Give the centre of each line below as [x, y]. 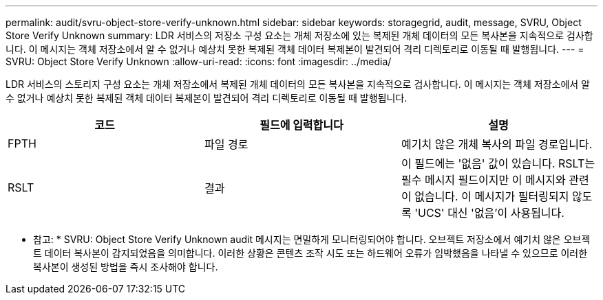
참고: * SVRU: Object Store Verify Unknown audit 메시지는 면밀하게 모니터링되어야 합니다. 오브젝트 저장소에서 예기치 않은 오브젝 [312, 239]
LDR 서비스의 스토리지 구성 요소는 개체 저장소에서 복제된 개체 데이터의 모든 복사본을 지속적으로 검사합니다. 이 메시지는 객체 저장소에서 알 [298, 84]
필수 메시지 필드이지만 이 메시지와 [483, 180]
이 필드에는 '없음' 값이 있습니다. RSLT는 [498, 163]
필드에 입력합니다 [301, 125]
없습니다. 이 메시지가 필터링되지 [492, 196]
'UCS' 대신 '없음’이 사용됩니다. [489, 213]
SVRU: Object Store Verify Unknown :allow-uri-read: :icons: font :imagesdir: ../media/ [199, 61]
